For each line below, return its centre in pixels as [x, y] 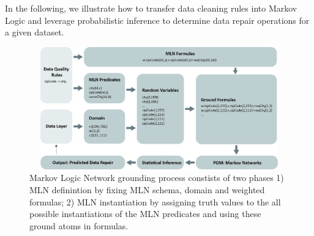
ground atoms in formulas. [79, 225]
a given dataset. [35, 32]
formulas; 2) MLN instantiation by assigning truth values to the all [155, 201]
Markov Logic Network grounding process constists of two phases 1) [157, 178]
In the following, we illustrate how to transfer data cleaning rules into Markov [151, 8]
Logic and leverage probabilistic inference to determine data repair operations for [157, 20]
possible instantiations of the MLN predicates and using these [145, 214]
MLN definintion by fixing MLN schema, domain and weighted [147, 189]
